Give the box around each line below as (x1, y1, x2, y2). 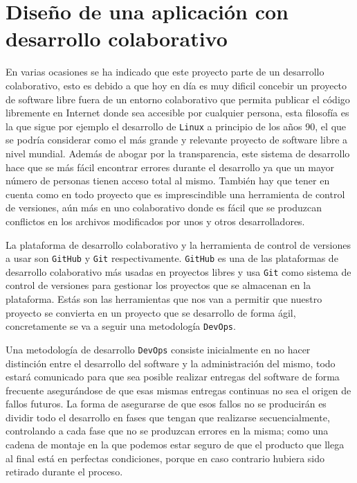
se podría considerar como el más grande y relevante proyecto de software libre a (6, 132, 348, 147)
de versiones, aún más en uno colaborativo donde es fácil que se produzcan (6, 200, 322, 215)
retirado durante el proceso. (6, 464, 123, 479)
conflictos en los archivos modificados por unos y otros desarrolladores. (6, 213, 305, 228)
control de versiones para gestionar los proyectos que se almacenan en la (6, 278, 311, 292)
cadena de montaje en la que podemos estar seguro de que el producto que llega (6, 437, 345, 452)
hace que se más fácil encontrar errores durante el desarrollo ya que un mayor (6, 159, 335, 174)
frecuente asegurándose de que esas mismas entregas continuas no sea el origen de (6, 383, 351, 397)
